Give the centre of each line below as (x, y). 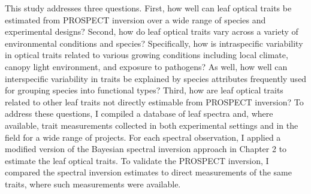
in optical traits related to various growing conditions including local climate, (147, 55)
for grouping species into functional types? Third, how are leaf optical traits (144, 90)
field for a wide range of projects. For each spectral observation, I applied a (143, 137)
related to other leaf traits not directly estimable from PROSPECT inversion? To (154, 101)
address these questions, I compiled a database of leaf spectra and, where (139, 113)
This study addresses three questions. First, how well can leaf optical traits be (148, 8)
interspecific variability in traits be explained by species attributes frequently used (156, 78)
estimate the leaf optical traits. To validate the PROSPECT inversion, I (137, 160)
